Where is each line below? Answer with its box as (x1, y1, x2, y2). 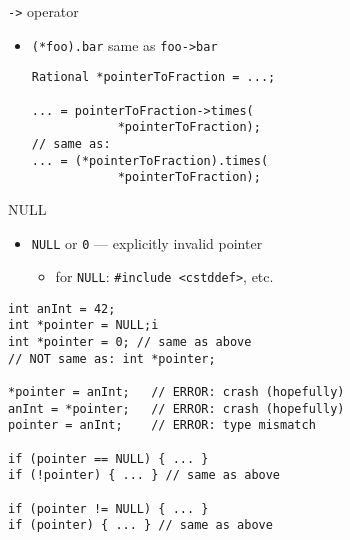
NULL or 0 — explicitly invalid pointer (31, 232, 263, 253)
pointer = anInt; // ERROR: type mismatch (8, 418, 316, 433)
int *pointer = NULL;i (8, 318, 159, 333)
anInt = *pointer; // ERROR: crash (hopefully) (8, 401, 345, 416)
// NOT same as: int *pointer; (8, 351, 216, 366)
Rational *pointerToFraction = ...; (31, 70, 276, 85)
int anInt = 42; (8, 301, 116, 316)
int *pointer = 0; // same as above (8, 335, 252, 350)
